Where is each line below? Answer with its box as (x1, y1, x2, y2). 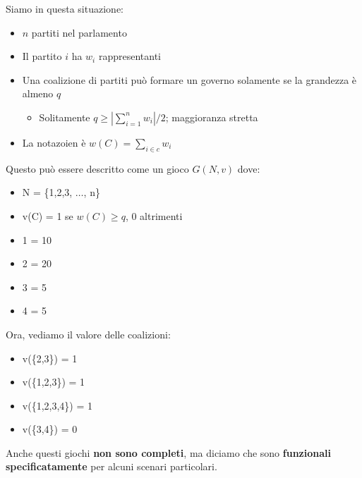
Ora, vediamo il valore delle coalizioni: (6, 326, 171, 341)
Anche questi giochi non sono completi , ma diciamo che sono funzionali (6, 445, 331, 460)
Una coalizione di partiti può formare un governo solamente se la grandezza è (22, 72, 357, 87)
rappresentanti (98, 49, 162, 63)
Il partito (22, 49, 62, 63)
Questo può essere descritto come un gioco (6, 161, 189, 176)
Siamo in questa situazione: (6, 1, 123, 16)
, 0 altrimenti (125, 208, 183, 223)
